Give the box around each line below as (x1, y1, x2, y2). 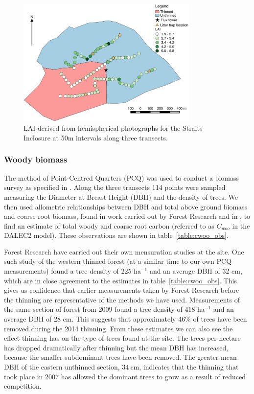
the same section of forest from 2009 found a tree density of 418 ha (4, 304, 205, 314)
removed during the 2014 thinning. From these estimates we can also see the (4, 323, 233, 333)
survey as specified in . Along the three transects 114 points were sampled (4, 182, 226, 192)
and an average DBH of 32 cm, (149, 266, 242, 276)
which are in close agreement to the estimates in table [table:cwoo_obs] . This (4, 275, 237, 285)
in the (232, 220, 250, 231)
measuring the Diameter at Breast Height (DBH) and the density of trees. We (4, 191, 238, 202)
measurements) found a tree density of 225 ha (4, 266, 141, 276)
